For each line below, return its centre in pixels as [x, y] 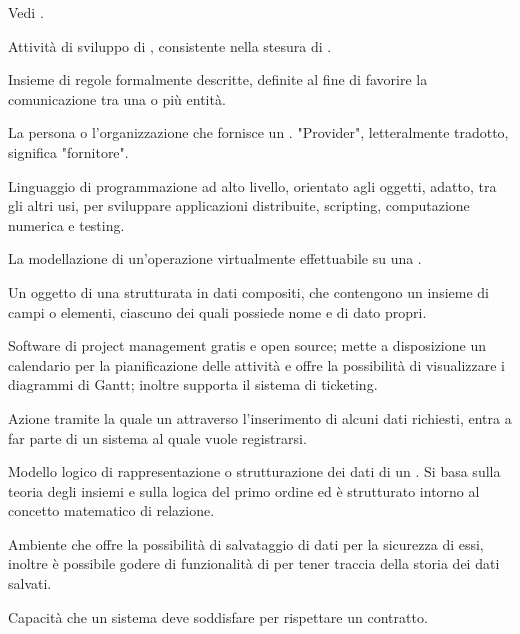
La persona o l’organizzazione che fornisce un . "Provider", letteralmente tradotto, [258, 132]
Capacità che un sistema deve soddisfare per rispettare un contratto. [218, 616]
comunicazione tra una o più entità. [117, 98]
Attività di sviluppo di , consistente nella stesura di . [170, 45]
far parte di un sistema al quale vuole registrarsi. [157, 437]
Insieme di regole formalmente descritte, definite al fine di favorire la [218, 79]
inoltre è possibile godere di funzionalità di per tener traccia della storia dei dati [254, 563]
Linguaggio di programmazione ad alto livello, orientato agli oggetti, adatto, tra [252, 185]
